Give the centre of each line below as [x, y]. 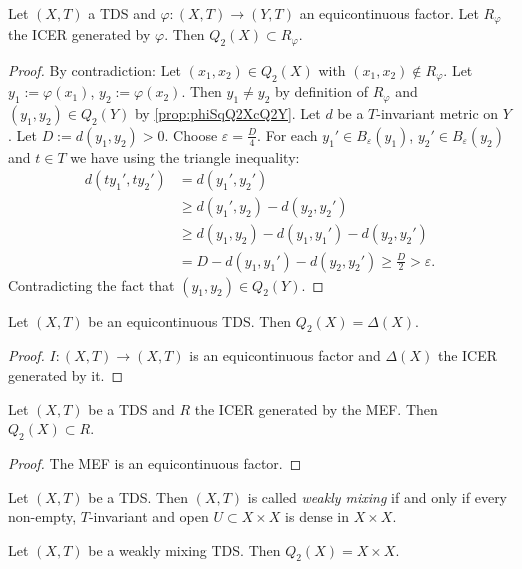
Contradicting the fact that [91, 284]
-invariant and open [148, 516]
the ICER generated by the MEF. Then [316, 408]
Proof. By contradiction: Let [95, 69]
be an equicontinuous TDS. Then [190, 320]
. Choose [191, 134]
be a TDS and [131, 408]
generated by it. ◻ [66, 374]
